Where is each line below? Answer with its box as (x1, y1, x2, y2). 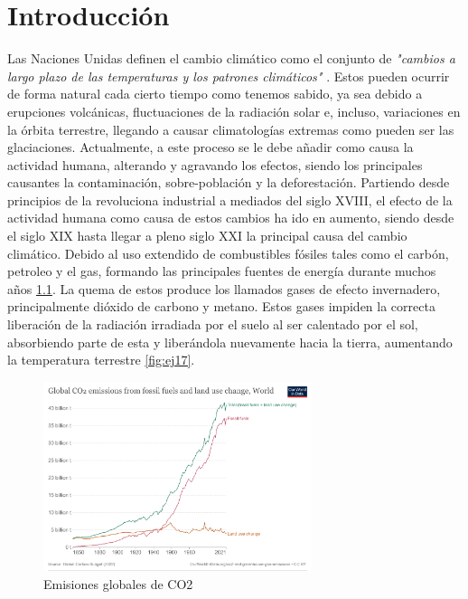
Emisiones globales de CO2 (43, 574, 193, 593)
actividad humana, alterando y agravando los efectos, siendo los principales (7, 155, 423, 174)
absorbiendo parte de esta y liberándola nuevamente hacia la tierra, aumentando (7, 332, 453, 351)
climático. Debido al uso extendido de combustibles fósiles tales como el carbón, (7, 243, 449, 262)
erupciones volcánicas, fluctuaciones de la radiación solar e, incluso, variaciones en (7, 101, 461, 120)
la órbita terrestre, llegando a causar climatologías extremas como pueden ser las (7, 119, 454, 138)
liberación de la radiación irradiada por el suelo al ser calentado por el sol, (7, 315, 418, 334)
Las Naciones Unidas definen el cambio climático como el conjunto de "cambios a (7, 49, 455, 68)
